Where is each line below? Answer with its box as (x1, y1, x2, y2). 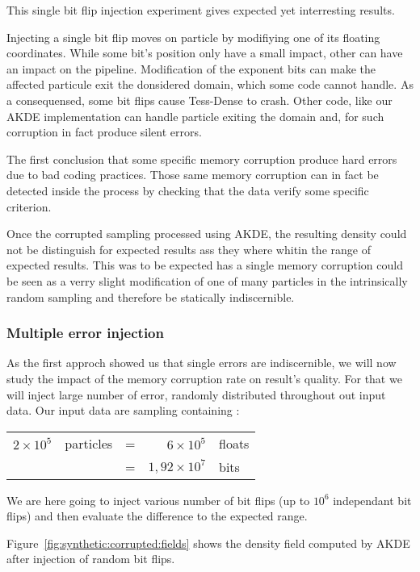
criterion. (6, 198, 52, 215)
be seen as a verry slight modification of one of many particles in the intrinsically (6, 272, 408, 289)
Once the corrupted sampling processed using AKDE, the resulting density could (6, 225, 407, 242)
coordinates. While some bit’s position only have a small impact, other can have (6, 44, 403, 61)
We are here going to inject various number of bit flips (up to (6, 491, 310, 508)
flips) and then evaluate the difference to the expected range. (6, 507, 308, 524)
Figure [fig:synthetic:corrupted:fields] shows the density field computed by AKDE (6, 534, 410, 551)
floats (218, 433, 250, 453)
